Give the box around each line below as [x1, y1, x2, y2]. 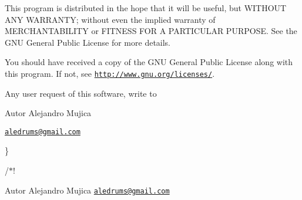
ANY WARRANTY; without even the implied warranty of [5, 13, 216, 25]
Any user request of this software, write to [5, 87, 157, 99]
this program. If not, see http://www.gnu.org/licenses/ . [5, 67, 215, 79]
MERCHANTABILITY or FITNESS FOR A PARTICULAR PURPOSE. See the [5, 25, 297, 37]
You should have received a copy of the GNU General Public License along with [5, 56, 293, 68]
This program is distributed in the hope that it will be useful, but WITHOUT [5, 2, 287, 13]
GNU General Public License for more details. [5, 36, 171, 48]
